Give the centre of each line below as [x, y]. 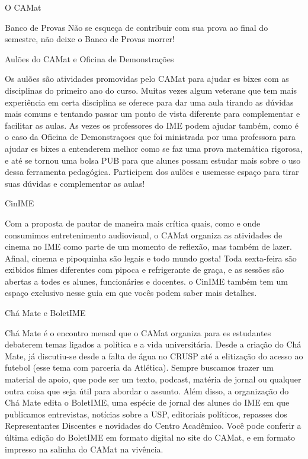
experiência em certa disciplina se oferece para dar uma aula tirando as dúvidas [149, 102]
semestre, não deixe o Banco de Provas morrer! [90, 39]
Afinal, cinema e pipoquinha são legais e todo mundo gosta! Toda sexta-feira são [151, 258]
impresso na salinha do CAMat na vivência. [84, 449]
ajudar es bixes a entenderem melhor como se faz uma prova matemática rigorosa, [154, 148]
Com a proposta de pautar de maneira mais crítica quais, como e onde [133, 223]
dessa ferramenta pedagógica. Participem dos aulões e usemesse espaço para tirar [152, 172]
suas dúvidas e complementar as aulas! [75, 183]
